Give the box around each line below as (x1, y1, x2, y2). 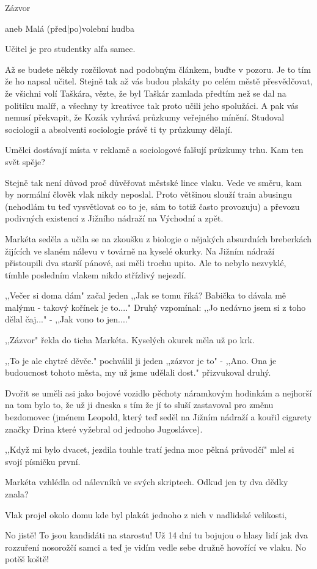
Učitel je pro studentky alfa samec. (5, 42, 136, 55)
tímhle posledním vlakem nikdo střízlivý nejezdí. (5, 268, 186, 281)
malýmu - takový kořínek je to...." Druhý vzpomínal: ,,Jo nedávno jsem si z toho (5, 300, 306, 313)
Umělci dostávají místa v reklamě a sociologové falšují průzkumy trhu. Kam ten (5, 143, 304, 156)
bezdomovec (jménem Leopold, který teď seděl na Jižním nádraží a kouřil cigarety (5, 411, 312, 423)
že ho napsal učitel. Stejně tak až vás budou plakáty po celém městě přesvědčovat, (5, 75, 313, 87)
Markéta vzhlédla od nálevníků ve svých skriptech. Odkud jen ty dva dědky (5, 475, 288, 488)
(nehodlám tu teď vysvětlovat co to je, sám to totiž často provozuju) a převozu (5, 199, 300, 212)
